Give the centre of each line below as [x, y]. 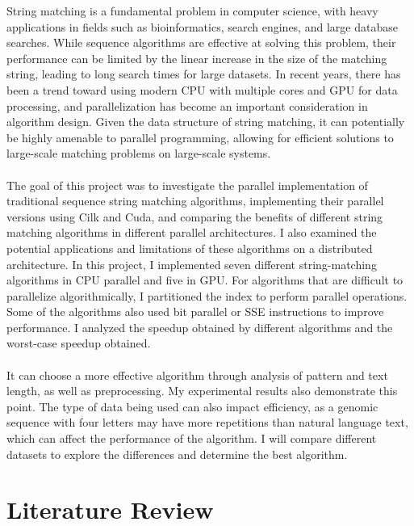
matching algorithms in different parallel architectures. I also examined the [192, 232]
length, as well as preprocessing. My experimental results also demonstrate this [202, 391]
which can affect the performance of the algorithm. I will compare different [192, 438]
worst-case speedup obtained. [79, 343]
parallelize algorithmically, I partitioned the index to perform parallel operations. [207, 295]
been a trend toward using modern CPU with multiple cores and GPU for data [202, 89]
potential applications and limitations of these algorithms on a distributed [190, 248]
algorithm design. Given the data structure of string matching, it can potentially [206, 122]
